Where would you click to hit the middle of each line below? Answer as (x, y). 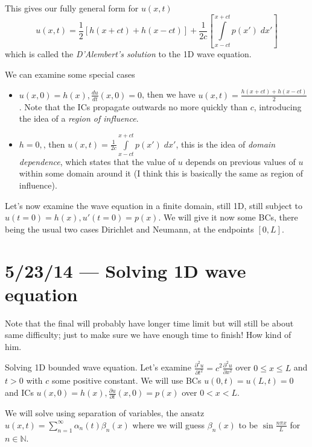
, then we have (169, 94)
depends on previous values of (240, 161)
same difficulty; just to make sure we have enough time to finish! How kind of (148, 335)
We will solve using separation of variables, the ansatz (105, 413)
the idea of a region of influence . (79, 118)
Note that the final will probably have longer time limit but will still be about (149, 323)
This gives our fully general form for (72, 8)
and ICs (19, 392)
